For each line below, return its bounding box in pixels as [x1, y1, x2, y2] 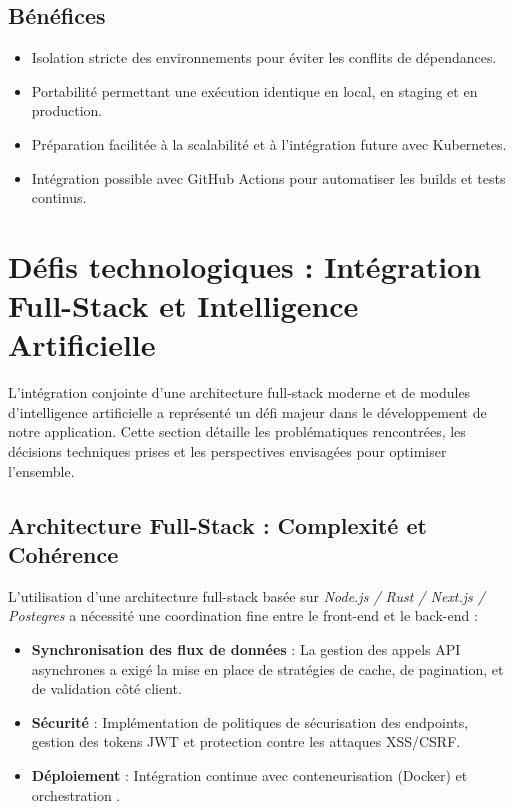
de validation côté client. [31, 678, 182, 699]
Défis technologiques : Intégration [8, 245, 482, 286]
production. [31, 100, 103, 121]
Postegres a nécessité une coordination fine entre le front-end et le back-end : [8, 605, 478, 626]
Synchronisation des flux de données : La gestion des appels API [31, 639, 461, 660]
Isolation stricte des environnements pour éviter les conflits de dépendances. [31, 47, 497, 68]
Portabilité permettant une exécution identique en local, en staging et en [31, 80, 478, 101]
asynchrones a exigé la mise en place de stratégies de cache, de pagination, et [31, 658, 504, 679]
